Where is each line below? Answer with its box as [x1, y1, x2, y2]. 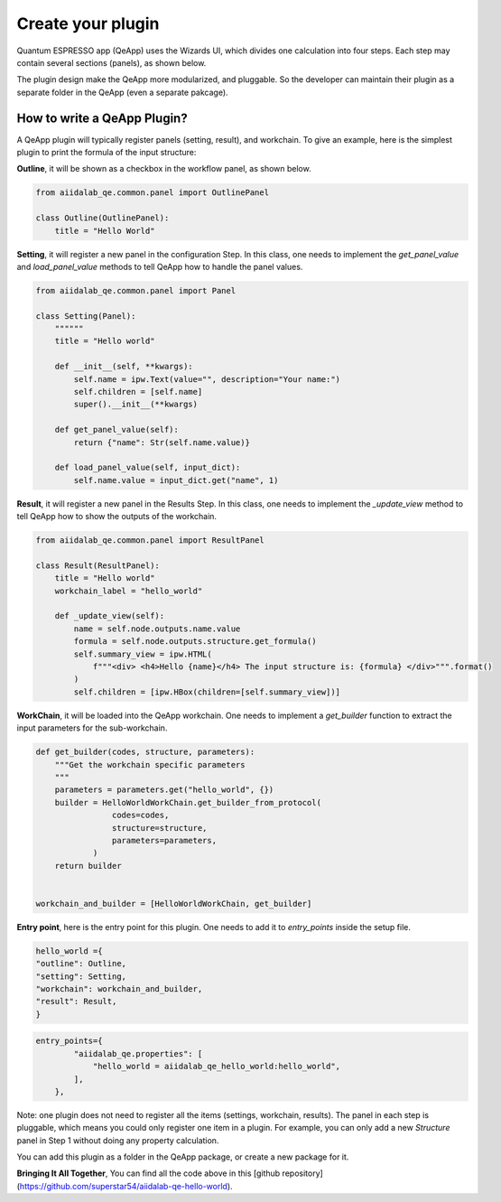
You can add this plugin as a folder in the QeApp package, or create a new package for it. [16, 1151, 349, 1162]
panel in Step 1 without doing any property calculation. [16, 1134, 219, 1146]
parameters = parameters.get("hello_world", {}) [54, 785, 274, 795]
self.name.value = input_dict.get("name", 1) [73, 475, 279, 485]
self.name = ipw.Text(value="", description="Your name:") [73, 374, 341, 384]
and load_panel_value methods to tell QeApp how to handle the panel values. [16, 261, 303, 272]
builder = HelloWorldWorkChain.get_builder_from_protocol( [54, 797, 322, 807]
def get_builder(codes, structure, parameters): [35, 747, 255, 758]
